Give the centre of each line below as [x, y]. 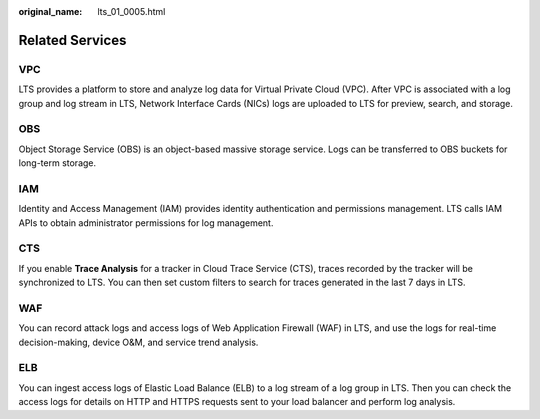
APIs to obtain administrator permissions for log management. [146, 222]
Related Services [72, 40]
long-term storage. [57, 163]
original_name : [50, 11]
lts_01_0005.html [131, 11]
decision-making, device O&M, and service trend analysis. [138, 342]
